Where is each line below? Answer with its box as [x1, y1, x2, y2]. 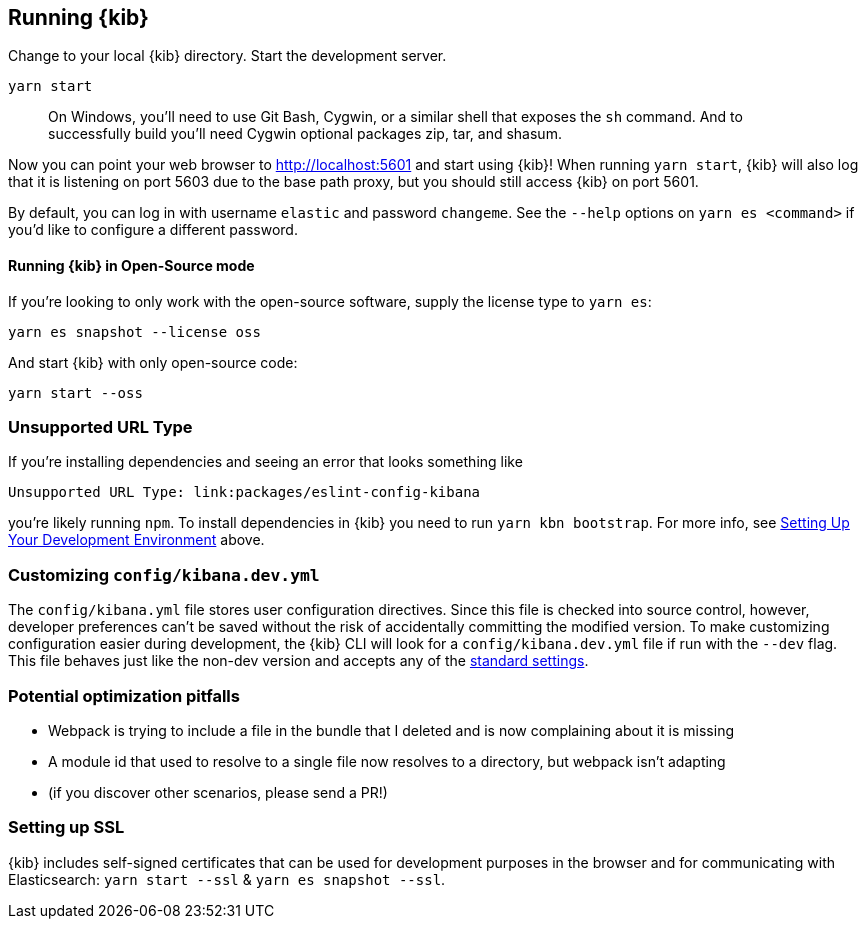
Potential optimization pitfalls [8, 685, 240, 706]
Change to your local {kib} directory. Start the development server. [8, 47, 447, 65]
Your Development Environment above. [8, 531, 265, 549]
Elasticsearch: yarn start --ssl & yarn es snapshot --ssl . [8, 870, 446, 888]
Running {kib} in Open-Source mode [8, 257, 255, 275]
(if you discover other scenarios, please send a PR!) [48, 783, 388, 801]
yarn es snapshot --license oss [8, 323, 261, 340]
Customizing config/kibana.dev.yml [8, 564, 320, 585]
